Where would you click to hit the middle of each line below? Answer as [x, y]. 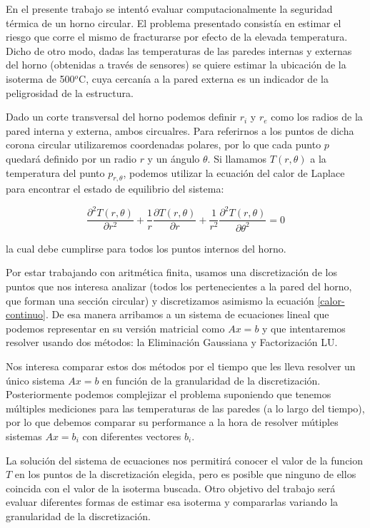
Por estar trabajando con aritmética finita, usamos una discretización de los [171, 272]
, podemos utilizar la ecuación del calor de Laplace [234, 172]
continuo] [26, 314]
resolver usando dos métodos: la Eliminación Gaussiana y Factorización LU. [172, 342]
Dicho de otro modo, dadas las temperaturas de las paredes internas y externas [179, 50]
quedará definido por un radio [71, 158]
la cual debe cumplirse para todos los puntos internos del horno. [146, 248]
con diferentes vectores [132, 436]
